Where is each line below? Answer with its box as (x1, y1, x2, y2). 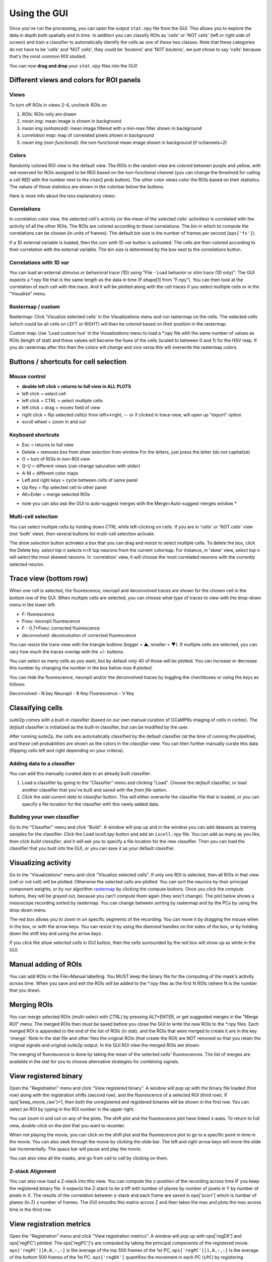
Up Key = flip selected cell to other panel (22, 484, 107, 490)
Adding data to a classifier (9, 760, 75, 767)
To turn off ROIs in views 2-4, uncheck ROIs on (9, 101, 107, 108)
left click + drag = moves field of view (22, 404, 101, 411)
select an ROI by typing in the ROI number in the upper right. (9, 1106, 135, 1112)
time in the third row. (9, 1206, 52, 1213)
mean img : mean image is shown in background (22, 118, 122, 124)
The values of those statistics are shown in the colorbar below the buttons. (9, 183, 165, 189)
